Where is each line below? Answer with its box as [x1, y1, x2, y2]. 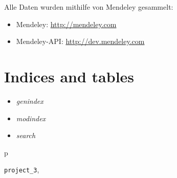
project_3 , [4, 164, 39, 175]
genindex [16, 95, 43, 106]
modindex [16, 113, 46, 123]
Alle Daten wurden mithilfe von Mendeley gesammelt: [4, 2, 173, 12]
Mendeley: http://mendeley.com [16, 18, 117, 29]
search [16, 130, 36, 141]
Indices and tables [4, 65, 135, 86]
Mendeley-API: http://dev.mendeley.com [16, 36, 145, 47]
